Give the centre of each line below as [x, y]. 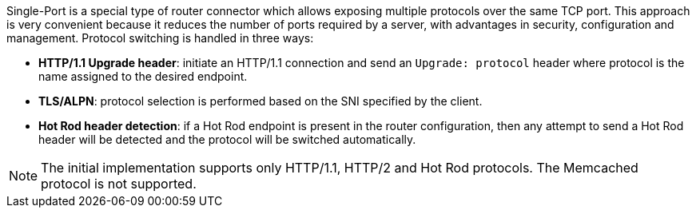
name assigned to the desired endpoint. [143, 76]
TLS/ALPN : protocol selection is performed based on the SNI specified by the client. [261, 101]
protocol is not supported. [119, 184]
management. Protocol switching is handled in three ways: [160, 38]
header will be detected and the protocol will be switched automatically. [227, 139]
